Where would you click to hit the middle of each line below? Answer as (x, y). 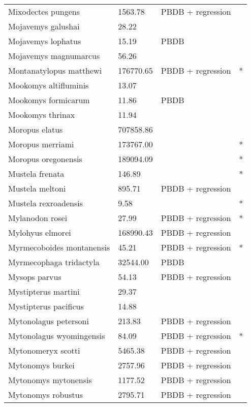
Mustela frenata (36, 174)
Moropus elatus (36, 129)
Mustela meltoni (37, 188)
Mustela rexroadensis (46, 203)
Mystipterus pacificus (46, 306)
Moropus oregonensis (45, 159)
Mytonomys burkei (41, 365)
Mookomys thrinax (42, 115)
